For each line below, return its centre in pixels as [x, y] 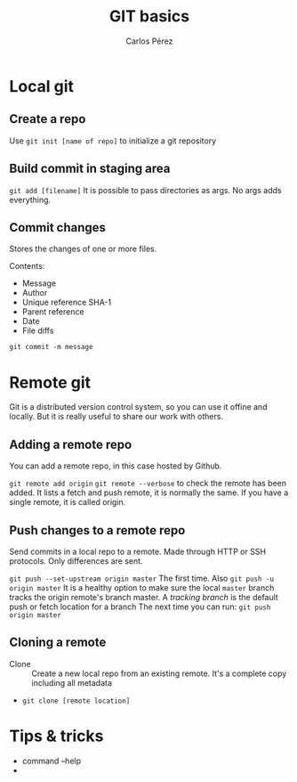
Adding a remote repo [71, 444]
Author [35, 293]
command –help [52, 761]
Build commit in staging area [90, 169]
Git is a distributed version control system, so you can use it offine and [138, 407]
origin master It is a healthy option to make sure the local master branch [142, 587]
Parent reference [53, 312]
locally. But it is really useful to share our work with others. [116, 417]
